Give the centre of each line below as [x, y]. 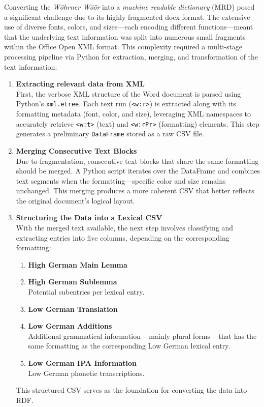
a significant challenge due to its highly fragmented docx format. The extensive [127, 17]
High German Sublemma [73, 282]
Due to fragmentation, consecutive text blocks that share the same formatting [137, 161]
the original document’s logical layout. [75, 200]
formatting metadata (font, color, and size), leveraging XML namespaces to [133, 113]
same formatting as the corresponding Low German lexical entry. [129, 346]
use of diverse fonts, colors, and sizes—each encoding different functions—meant [129, 27]
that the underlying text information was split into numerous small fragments [125, 36]
